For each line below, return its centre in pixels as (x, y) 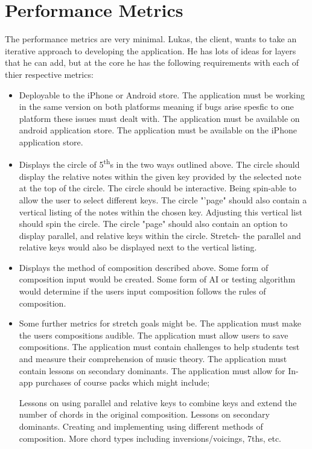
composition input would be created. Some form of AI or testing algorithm (157, 279)
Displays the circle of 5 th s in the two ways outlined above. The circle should (159, 164)
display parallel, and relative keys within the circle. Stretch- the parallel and (160, 235)
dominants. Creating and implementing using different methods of (141, 426)
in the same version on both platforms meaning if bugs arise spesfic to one (156, 107)
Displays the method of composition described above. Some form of (144, 267)
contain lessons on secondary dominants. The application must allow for (152, 370)
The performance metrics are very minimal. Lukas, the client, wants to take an (151, 39)
